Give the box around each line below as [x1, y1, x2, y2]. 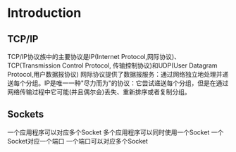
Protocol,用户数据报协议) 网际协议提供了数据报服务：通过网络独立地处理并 [7, 70, 223, 78]
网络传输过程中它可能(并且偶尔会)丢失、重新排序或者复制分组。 [7, 88, 192, 96]
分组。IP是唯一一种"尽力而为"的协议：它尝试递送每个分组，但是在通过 [25, 79, 229, 87]
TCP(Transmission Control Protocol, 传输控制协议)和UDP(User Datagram [7, 61, 218, 70]
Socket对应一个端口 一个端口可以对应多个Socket [7, 137, 148, 145]
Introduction [7, 5, 82, 21]
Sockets [7, 108, 44, 120]
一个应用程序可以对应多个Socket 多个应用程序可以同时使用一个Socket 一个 [7, 128, 224, 137]
